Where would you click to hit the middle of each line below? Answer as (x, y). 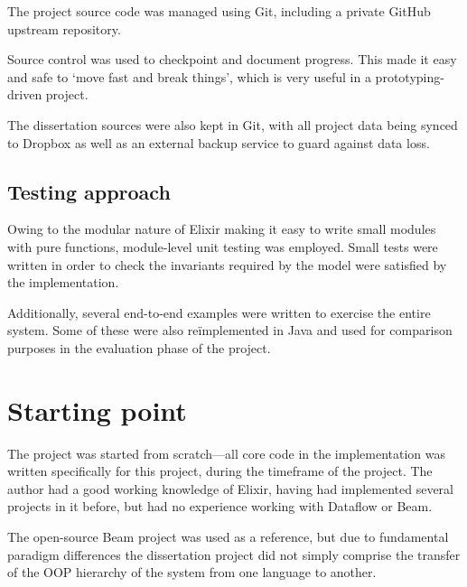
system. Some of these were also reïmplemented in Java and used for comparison (230, 330)
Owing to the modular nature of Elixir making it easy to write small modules (222, 229)
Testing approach (89, 191)
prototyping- (410, 76)
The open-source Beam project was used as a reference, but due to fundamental (228, 537)
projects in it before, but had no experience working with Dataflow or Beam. (220, 506)
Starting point (97, 410)
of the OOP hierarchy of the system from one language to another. (192, 572)
